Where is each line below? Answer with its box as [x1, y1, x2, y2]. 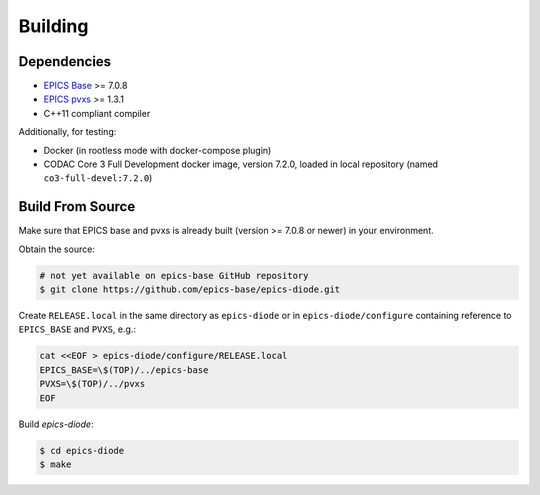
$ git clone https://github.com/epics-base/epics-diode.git [39, 284, 341, 295]
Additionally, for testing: [18, 126, 117, 138]
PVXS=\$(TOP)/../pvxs [39, 378, 146, 390]
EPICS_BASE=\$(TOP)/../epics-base [39, 364, 209, 375]
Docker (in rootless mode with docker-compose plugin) [43, 144, 272, 156]
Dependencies [18, 53, 112, 70]
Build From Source [18, 198, 136, 215]
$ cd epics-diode [39, 445, 125, 456]
